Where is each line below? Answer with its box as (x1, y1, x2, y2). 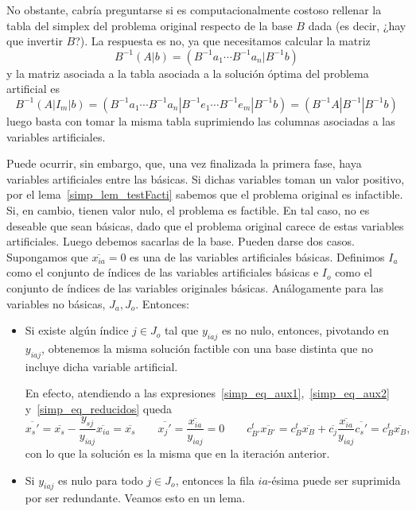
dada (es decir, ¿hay (308, 17, 406, 33)
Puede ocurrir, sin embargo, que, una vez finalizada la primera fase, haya (6, 155, 362, 172)
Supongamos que (6, 248, 88, 265)
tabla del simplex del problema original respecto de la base (6, 17, 293, 33)
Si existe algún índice (25, 322, 129, 339)
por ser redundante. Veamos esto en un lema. (25, 490, 246, 506)
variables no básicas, (6, 295, 106, 312)
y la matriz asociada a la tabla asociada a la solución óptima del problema (6, 64, 369, 81)
